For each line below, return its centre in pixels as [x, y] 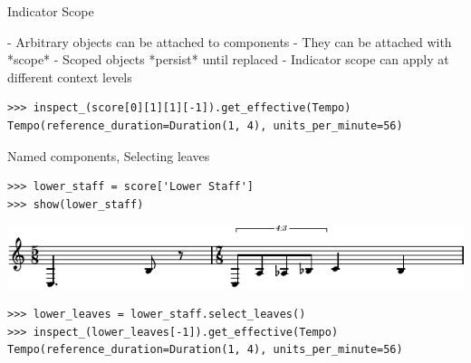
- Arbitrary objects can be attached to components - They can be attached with [230, 41]
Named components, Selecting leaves [109, 155]
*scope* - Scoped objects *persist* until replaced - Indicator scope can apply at [228, 59]
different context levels [70, 76]
